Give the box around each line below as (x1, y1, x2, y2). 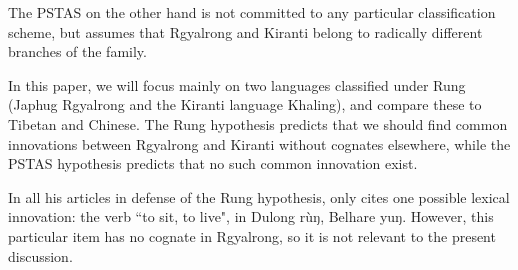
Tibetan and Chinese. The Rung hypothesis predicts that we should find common (8, 113, 508, 134)
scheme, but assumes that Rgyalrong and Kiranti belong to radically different (8, 21, 483, 42)
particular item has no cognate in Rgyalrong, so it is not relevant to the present (8, 225, 496, 246)
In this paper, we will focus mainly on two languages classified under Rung (8, 74, 466, 95)
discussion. (8, 245, 73, 266)
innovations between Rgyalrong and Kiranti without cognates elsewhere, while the (8, 133, 511, 154)
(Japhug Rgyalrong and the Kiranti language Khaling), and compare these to (8, 94, 482, 115)
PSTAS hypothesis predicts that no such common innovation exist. (8, 153, 418, 174)
